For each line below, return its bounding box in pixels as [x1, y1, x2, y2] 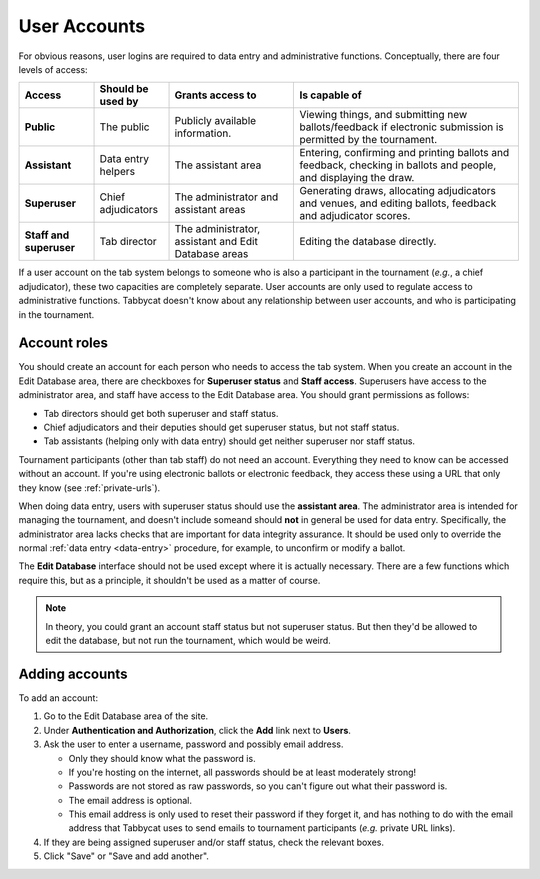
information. [174, 126, 232, 140]
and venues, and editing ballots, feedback [299, 196, 497, 210]
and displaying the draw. [299, 171, 415, 185]
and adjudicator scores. [299, 209, 411, 223]
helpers [99, 165, 135, 179]
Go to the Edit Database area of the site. [43, 710, 209, 722]
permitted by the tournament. [299, 133, 438, 147]
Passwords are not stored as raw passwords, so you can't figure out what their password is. [68, 780, 448, 792]
